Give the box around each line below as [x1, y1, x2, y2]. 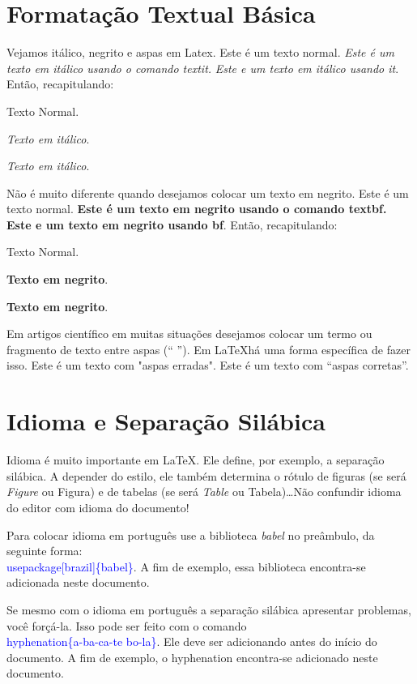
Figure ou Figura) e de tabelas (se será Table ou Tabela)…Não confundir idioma [6, 483, 402, 500]
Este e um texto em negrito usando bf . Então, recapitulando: [6, 216, 338, 233]
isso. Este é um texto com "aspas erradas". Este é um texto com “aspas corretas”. [6, 357, 409, 374]
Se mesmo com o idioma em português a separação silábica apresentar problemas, [6, 601, 411, 618]
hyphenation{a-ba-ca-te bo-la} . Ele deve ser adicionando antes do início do [6, 633, 377, 650]
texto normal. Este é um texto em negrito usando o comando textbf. [6, 200, 387, 217]
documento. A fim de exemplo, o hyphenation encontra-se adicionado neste [6, 648, 378, 665]
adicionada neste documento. [6, 574, 150, 591]
